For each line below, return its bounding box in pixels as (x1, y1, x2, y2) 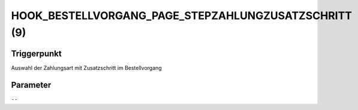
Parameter (11, 80, 52, 90)
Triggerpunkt (11, 48, 62, 59)
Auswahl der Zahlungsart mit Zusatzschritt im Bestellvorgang (11, 64, 162, 71)
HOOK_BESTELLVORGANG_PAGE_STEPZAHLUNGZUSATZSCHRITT (11, 9, 353, 22)
